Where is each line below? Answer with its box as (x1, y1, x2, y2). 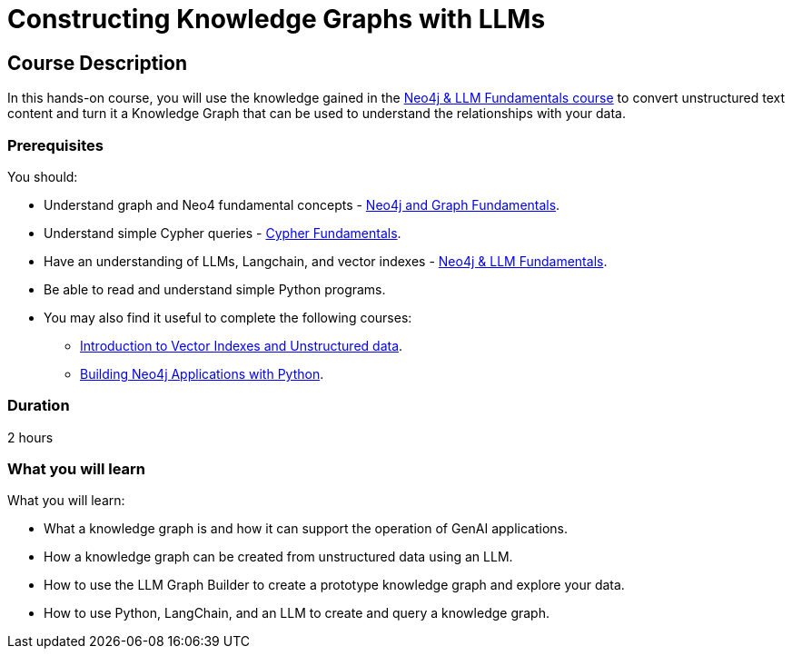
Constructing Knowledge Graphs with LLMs (7, 4, 546, 35)
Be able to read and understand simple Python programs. (44, 281, 386, 297)
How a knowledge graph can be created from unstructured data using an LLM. (44, 549, 513, 565)
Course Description (7, 51, 187, 75)
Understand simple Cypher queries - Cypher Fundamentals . (44, 224, 401, 241)
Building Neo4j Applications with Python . (80, 365, 324, 382)
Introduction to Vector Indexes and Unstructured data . (80, 337, 403, 353)
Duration (7, 396, 70, 415)
